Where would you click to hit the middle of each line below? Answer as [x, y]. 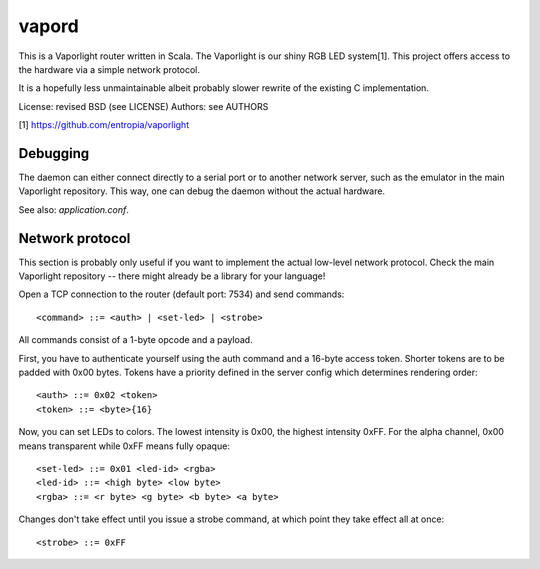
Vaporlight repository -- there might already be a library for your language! [172, 276]
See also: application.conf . [74, 209]
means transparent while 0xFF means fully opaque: [124, 446]
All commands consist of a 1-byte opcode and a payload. [136, 340]
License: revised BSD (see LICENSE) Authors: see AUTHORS [143, 106]
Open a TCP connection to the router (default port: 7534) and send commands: [181, 294]
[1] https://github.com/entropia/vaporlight [104, 125]
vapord [48, 26]
